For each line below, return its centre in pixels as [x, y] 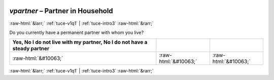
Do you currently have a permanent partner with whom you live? [77, 32]
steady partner [31, 49]
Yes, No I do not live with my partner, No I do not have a [80, 42]
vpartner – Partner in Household [61, 11]
